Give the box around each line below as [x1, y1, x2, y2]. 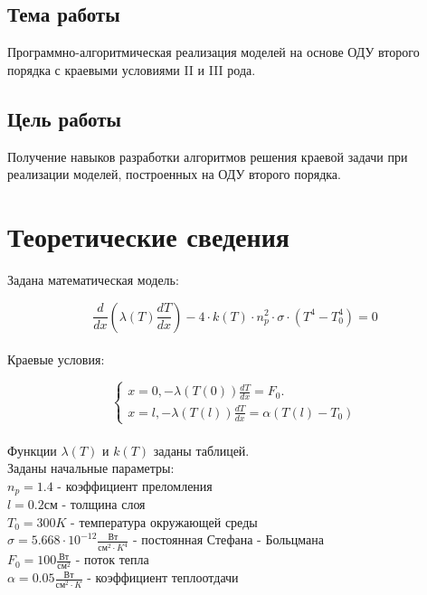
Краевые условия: [7, 350, 105, 369]
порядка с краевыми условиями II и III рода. [7, 60, 256, 79]
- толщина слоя [62, 495, 146, 514]
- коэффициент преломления [57, 476, 213, 495]
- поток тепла [75, 550, 149, 569]
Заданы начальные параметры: [7, 458, 175, 477]
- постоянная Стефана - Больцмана [133, 530, 324, 549]
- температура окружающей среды [71, 512, 258, 531]
